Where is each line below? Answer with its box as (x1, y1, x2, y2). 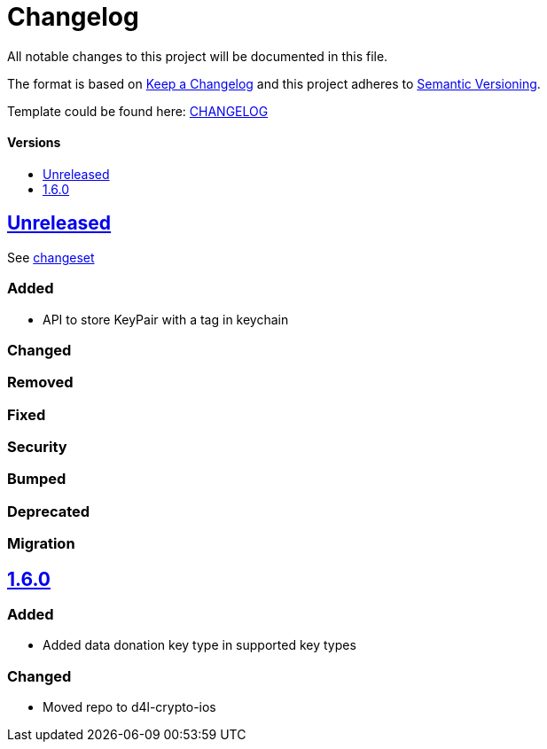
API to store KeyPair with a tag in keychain (43, 311, 289, 327)
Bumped (7, 470, 66, 488)
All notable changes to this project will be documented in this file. (7, 48, 388, 64)
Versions (7, 135, 61, 151)
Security (7, 438, 67, 456)
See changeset (7, 249, 95, 265)
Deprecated (7, 502, 90, 520)
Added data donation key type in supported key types (43, 637, 356, 653)
